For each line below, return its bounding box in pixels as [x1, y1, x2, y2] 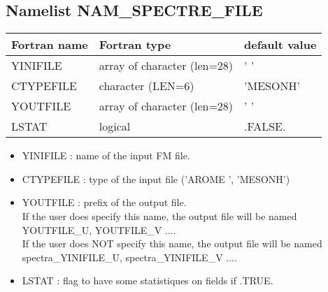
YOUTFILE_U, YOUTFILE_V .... [22, 222, 176, 237]
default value [244, 36, 317, 53]
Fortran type [99, 36, 171, 53]
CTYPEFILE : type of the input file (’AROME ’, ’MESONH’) [22, 171, 290, 186]
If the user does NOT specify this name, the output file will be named [22, 236, 322, 251]
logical [99, 118, 131, 135]
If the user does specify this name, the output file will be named [22, 208, 297, 223]
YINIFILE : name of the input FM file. [22, 148, 190, 163]
